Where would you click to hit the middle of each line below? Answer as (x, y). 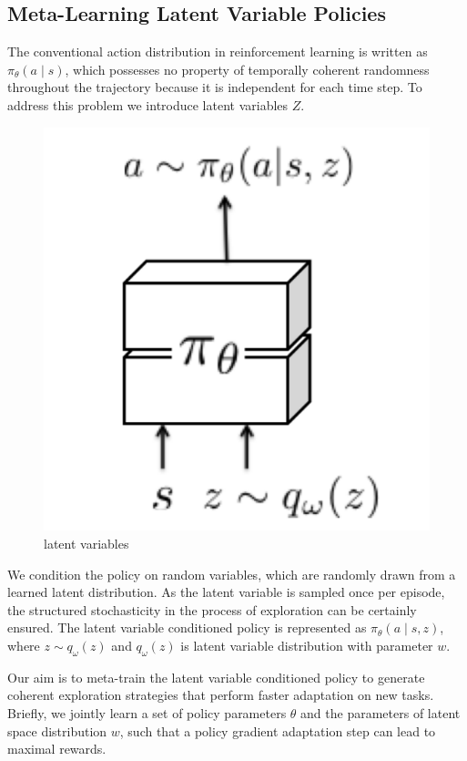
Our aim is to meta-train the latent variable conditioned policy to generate (216, 677)
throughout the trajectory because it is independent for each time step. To (215, 87)
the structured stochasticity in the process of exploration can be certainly (212, 609)
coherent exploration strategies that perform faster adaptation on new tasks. (221, 695)
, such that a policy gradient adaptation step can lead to (278, 730)
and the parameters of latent (381, 712)
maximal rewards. (57, 749)
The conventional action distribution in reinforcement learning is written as (218, 51)
